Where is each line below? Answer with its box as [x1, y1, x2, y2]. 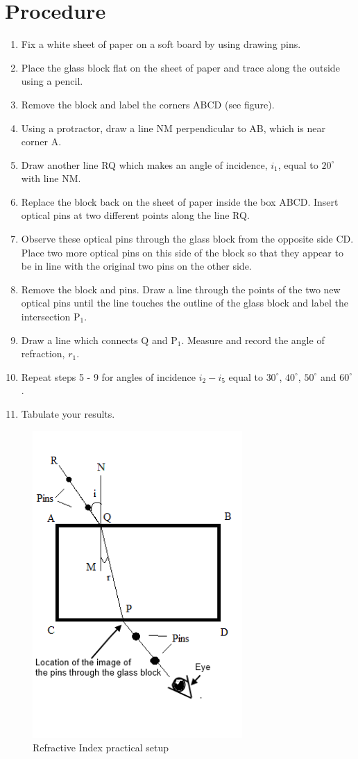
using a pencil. [21, 74, 83, 88]
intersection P [21, 309, 80, 324]
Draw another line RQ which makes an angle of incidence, [21, 157, 268, 172]
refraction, [21, 346, 65, 361]
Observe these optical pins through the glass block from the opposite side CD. [21, 231, 354, 246]
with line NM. [21, 171, 81, 186]
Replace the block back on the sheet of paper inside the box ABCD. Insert [21, 194, 339, 209]
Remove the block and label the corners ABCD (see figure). [21, 97, 275, 111]
